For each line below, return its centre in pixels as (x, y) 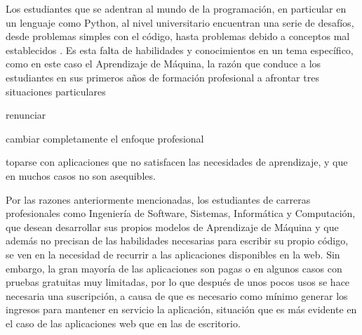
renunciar (26, 115)
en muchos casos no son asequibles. (81, 175)
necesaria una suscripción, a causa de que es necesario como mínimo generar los (177, 295)
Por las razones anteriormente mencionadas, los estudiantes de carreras (158, 199)
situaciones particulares (56, 91)
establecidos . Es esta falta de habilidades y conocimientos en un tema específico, (180, 50)
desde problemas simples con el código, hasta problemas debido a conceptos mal (178, 36)
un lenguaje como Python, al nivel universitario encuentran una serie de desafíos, (180, 22)
